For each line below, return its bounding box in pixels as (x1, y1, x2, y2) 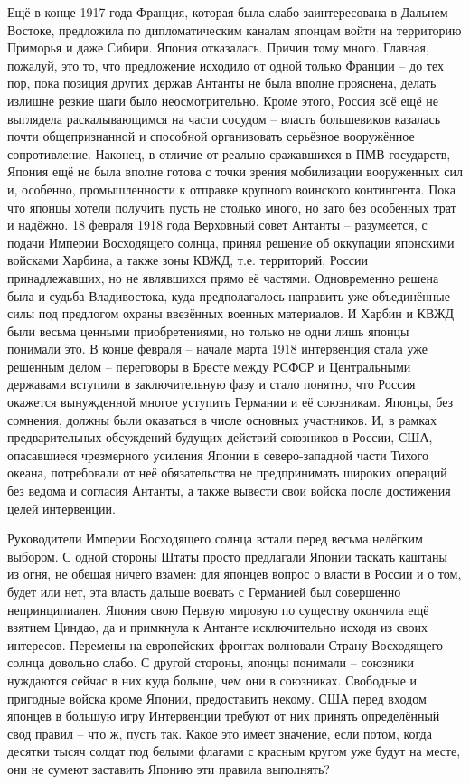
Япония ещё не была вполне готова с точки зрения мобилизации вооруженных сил (7, 162, 463, 181)
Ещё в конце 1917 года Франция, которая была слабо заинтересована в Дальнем (7, 3, 448, 21)
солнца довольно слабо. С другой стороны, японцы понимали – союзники (7, 653, 414, 672)
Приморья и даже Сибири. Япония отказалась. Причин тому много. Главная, (7, 38, 429, 57)
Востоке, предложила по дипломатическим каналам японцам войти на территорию (7, 20, 462, 39)
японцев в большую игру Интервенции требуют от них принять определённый (7, 706, 440, 725)
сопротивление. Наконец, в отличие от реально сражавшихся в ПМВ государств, (7, 144, 451, 163)
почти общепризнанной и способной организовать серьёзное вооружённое (7, 127, 415, 146)
